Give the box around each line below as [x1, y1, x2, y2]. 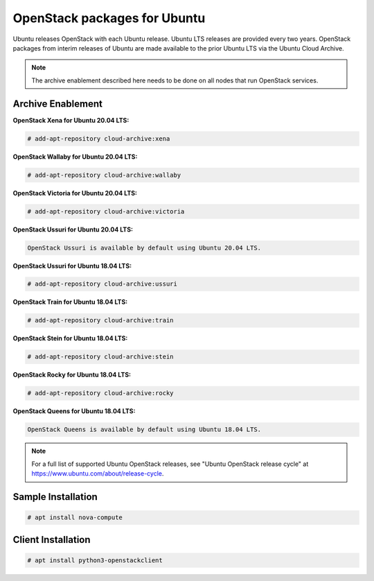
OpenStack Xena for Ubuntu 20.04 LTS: [12, 116, 130, 124]
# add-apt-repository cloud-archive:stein [27, 353, 174, 361]
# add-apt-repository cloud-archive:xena [27, 135, 170, 142]
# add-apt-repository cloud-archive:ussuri [27, 280, 178, 288]
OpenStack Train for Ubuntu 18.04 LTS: [12, 298, 128, 306]
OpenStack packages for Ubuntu [12, 10, 206, 26]
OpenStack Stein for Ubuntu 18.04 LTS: [12, 334, 128, 342]
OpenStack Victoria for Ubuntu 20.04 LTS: [12, 189, 138, 197]
